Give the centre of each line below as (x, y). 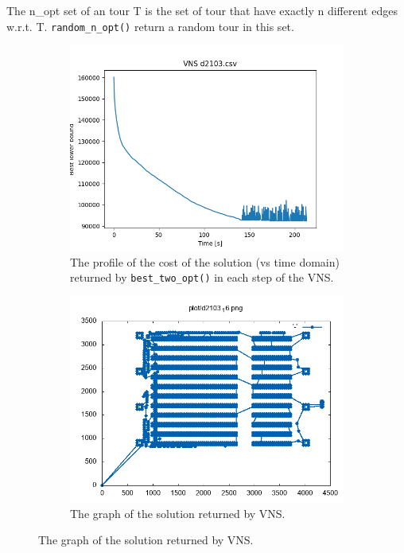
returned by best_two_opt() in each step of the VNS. (202, 277)
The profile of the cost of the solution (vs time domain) (205, 261)
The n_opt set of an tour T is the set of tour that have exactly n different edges (202, 10)
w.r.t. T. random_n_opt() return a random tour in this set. (150, 26)
